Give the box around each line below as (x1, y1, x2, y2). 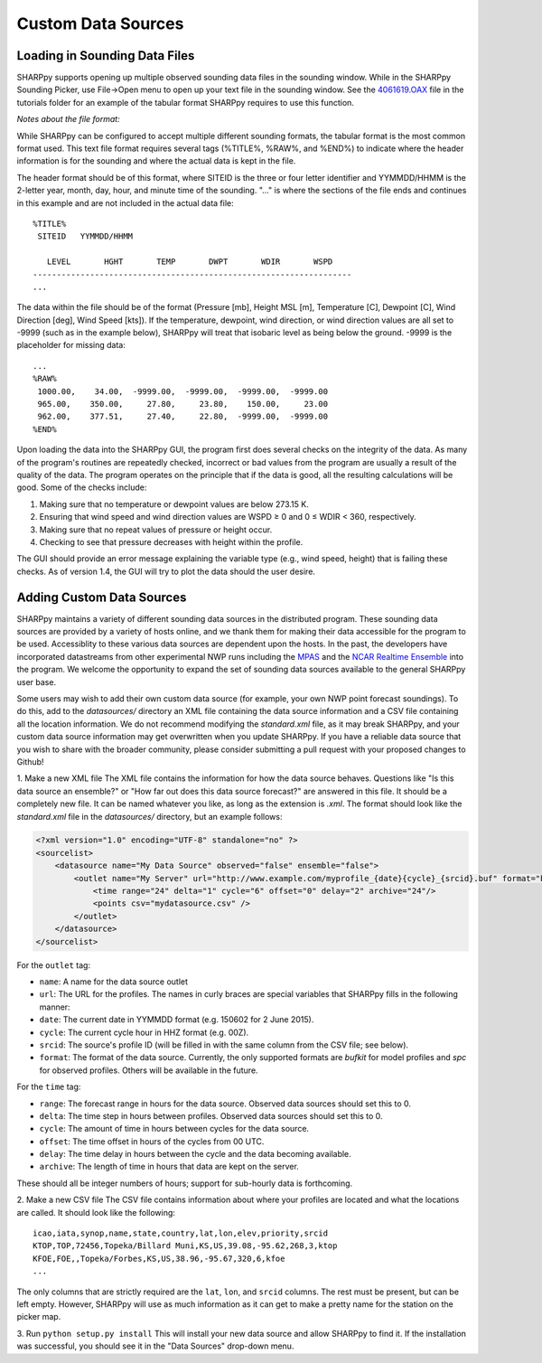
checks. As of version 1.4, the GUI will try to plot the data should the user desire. (16, 566, 316, 577)
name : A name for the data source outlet (39, 976, 189, 987)
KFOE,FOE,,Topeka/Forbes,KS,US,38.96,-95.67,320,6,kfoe (33, 1253, 285, 1264)
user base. (16, 676, 57, 687)
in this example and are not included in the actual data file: (16, 197, 234, 208)
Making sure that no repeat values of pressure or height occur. (39, 524, 273, 535)
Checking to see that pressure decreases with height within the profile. (39, 536, 304, 547)
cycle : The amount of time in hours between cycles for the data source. (39, 1123, 310, 1134)
